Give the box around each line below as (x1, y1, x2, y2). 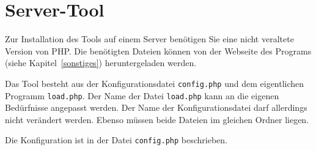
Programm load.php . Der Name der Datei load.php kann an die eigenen (5, 89, 279, 102)
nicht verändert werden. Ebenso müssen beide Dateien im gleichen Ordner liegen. (5, 113, 309, 126)
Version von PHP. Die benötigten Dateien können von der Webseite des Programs (5, 44, 312, 57)
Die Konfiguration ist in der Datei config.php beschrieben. (5, 133, 227, 146)
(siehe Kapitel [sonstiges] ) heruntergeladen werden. (5, 56, 197, 69)
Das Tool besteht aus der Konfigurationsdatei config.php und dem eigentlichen (5, 77, 304, 89)
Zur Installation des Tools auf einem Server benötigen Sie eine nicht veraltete (5, 32, 294, 45)
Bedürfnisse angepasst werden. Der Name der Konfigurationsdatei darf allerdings (5, 101, 307, 114)
